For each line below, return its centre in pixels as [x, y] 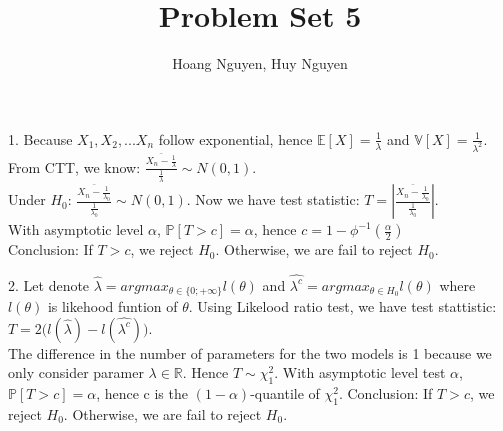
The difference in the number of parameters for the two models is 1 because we [250, 352]
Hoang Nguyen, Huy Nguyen [260, 63]
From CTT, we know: [74, 166]
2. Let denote [49, 284]
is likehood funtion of [112, 306]
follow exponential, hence [235, 138]
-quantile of [285, 393]
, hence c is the [142, 393]
